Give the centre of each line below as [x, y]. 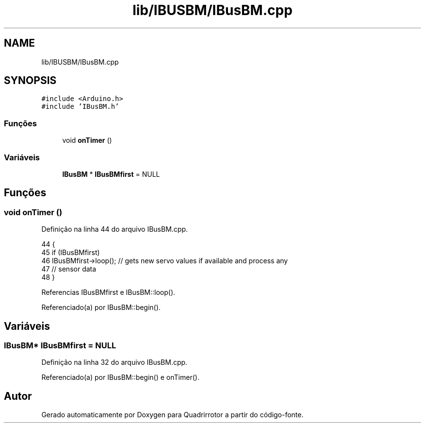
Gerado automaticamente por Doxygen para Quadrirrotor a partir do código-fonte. [172, 415]
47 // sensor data [69, 269]
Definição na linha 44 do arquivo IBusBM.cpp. [115, 229]
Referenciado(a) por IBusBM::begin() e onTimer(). [120, 377]
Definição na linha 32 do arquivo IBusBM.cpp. [114, 362]
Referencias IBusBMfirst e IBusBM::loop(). [108, 292]
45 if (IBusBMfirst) [71, 253]
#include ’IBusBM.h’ [80, 107]
